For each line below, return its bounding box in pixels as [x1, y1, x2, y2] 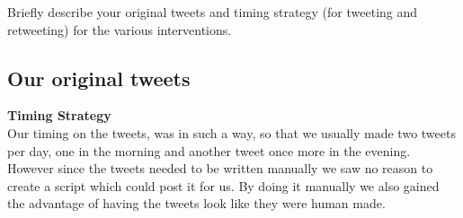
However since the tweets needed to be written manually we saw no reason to [7, 159, 433, 178]
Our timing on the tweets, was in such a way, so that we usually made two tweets [7, 123, 456, 142]
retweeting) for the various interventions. [7, 20, 232, 39]
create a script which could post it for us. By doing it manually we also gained [7, 176, 440, 195]
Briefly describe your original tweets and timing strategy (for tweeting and [7, 3, 418, 21]
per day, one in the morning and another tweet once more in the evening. [7, 141, 411, 160]
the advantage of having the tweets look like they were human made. [7, 194, 386, 213]
